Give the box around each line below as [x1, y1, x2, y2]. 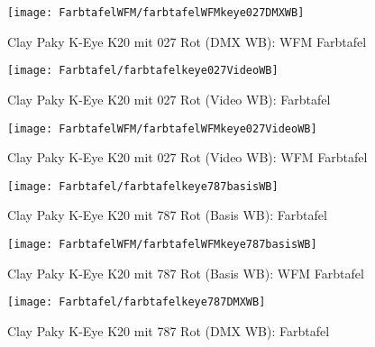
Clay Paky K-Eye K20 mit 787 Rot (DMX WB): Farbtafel [7, 321, 330, 340]
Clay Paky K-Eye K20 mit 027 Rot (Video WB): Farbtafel [7, 89, 331, 108]
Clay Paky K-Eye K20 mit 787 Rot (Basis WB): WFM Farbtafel [7, 263, 364, 282]
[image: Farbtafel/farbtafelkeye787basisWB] [7, 179, 279, 193]
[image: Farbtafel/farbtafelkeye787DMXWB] [7, 296, 266, 309]
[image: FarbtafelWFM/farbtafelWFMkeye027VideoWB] [7, 122, 317, 135]
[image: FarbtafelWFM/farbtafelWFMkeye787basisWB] [7, 238, 317, 251]
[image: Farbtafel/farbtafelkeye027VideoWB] [7, 64, 279, 78]
